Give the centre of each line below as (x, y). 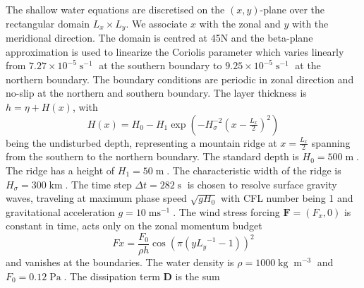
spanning (331, 142)
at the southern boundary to (160, 65)
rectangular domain (48, 23)
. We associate (157, 23)
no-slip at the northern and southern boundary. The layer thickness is (156, 93)
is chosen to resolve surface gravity (262, 184)
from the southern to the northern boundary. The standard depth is (152, 156)
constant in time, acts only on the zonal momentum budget (134, 226)
